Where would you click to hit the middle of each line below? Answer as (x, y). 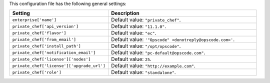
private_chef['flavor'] (39, 33)
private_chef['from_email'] (44, 39)
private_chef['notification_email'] (54, 52)
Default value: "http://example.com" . (153, 66)
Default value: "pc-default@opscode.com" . (158, 52)
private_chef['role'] (37, 72)
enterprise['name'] (34, 20)
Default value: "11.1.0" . (138, 26)
